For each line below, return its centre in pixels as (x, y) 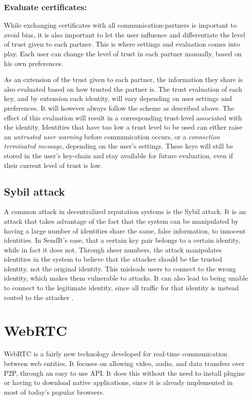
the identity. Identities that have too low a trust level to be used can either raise (123, 127)
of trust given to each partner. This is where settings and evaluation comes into (122, 44)
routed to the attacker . (39, 297)
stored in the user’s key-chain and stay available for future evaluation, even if (118, 155)
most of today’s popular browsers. (54, 392)
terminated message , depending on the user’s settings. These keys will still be (118, 146)
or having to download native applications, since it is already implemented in (118, 382)
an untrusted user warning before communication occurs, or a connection (112, 136)
